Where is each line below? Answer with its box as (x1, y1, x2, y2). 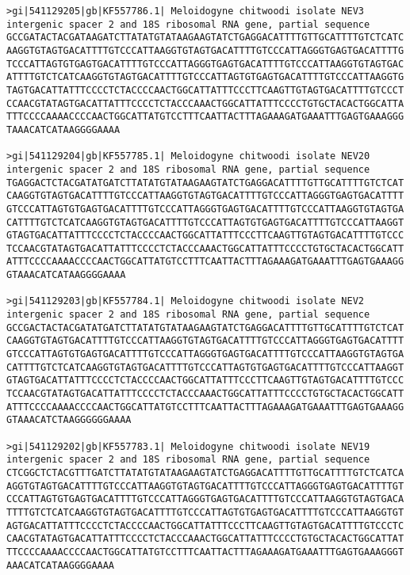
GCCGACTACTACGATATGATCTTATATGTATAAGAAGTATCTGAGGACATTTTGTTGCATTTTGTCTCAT (6, 322, 404, 333)
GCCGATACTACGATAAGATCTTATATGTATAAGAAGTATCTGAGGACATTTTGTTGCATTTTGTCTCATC (6, 32, 404, 44)
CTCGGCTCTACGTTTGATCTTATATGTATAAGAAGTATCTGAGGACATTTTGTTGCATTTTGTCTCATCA (6, 466, 404, 478)
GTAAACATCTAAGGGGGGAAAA (6, 414, 132, 426)
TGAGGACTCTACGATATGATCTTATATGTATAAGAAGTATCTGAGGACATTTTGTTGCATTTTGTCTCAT (6, 177, 404, 188)
